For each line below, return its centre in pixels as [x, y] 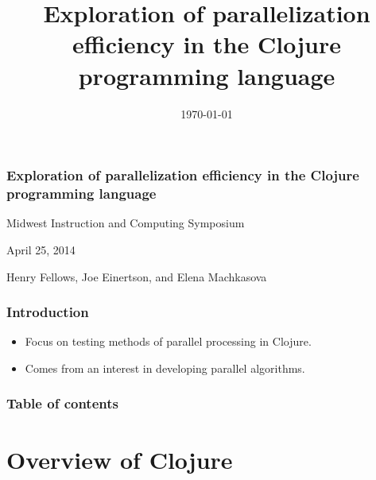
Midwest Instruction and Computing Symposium [126, 223]
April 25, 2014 [41, 249]
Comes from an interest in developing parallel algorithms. [165, 368]
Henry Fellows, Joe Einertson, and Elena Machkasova [137, 276]
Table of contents [62, 403]
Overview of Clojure [120, 459]
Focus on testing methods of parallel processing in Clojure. [168, 341]
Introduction [48, 312]
